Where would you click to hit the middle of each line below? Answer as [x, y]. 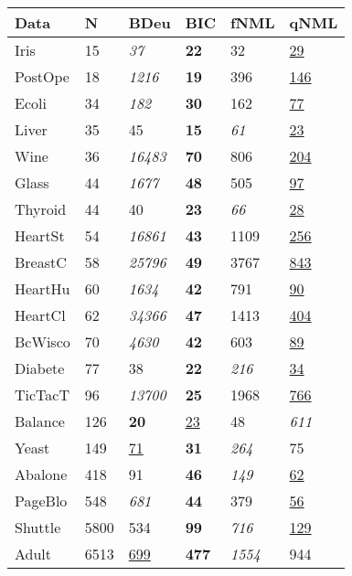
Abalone [41, 474]
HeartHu [43, 288]
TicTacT [42, 395]
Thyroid [41, 209]
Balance [40, 421]
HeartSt [40, 235]
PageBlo [41, 501]
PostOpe [42, 76]
